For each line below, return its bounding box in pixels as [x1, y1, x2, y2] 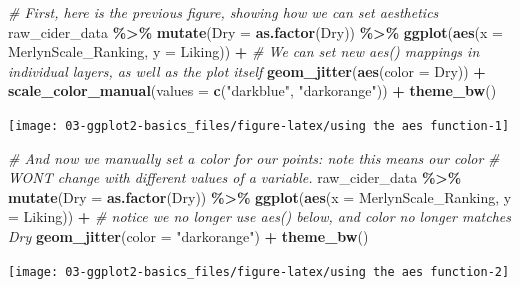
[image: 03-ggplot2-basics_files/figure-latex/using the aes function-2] [8, 264, 510, 279]
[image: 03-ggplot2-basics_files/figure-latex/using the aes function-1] [8, 118, 510, 133]
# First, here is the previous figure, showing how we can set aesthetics [8, 2, 439, 22]
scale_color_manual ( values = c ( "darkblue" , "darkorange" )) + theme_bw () [8, 80, 497, 101]
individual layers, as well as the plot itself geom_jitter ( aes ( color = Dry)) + [8, 60, 486, 81]
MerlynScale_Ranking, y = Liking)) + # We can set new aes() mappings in [8, 41, 480, 62]
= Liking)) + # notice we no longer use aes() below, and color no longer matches [8, 206, 512, 227]
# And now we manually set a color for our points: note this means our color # [8, 147, 500, 168]
